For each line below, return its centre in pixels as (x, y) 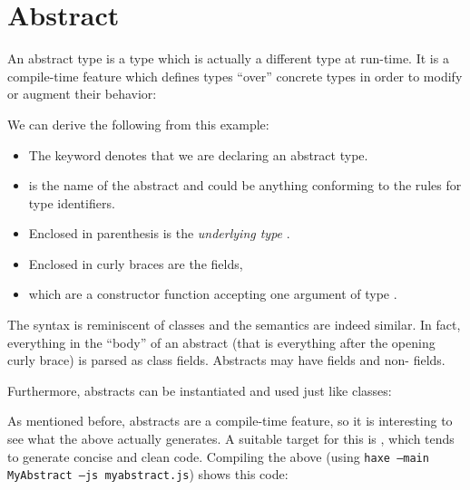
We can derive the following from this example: (138, 124)
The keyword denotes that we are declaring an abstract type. (198, 154)
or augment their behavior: (82, 94)
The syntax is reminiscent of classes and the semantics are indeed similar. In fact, (234, 325)
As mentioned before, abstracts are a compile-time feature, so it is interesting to (230, 421)
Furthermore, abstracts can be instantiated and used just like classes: (200, 390)
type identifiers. (72, 202)
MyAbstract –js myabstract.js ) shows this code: (148, 474)
